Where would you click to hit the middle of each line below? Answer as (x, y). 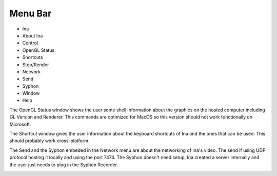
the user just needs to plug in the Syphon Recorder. (64, 165)
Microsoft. (20, 124)
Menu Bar (31, 13)
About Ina (33, 35)
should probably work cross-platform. (50, 141)
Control (30, 43)
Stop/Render (36, 65)
